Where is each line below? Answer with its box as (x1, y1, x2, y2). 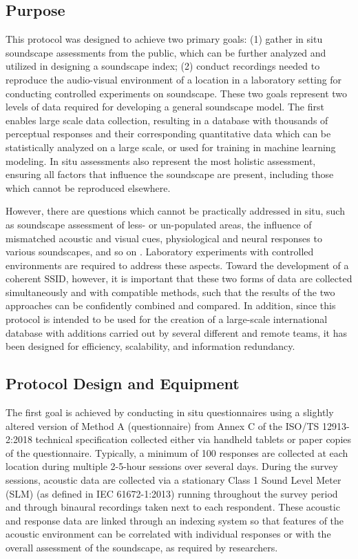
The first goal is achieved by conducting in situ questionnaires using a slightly (6, 405, 334, 420)
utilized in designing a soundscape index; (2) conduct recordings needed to (6, 59, 320, 73)
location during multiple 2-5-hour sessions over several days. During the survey (6, 459, 338, 473)
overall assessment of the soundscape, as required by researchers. (6, 540, 278, 554)
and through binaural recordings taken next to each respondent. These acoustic (6, 500, 340, 514)
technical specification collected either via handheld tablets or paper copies (35, 432, 352, 447)
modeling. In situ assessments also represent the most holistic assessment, (6, 153, 316, 168)
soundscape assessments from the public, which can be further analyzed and (6, 45, 326, 59)
